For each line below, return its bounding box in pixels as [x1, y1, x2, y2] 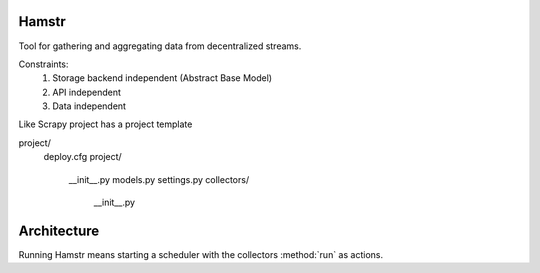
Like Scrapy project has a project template [18, 118, 193, 130]
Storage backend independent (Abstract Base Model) [52, 72, 273, 84]
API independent [52, 86, 122, 98]
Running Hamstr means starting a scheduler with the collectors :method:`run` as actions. [18, 248, 384, 260]
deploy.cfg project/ [43, 151, 122, 163]
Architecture [18, 222, 100, 239]
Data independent [52, 100, 127, 112]
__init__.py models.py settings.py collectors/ [68, 173, 250, 185]
